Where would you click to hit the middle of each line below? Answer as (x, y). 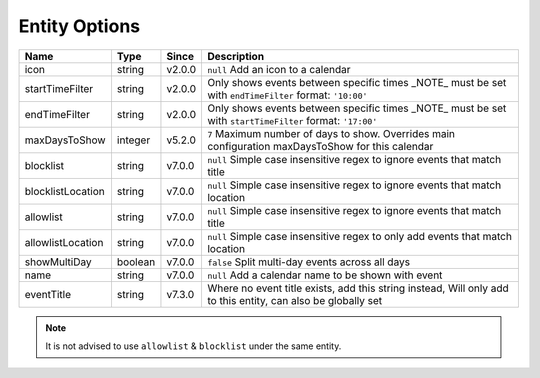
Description (235, 56)
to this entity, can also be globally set (294, 300)
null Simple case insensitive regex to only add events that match (359, 236)
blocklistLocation (64, 191)
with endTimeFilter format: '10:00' (287, 95)
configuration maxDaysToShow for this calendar (320, 146)
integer (133, 140)
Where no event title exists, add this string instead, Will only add (357, 288)
